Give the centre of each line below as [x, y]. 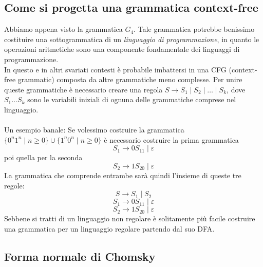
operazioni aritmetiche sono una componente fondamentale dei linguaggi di [122, 49]
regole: [14, 185]
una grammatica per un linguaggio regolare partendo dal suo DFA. [109, 228]
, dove [236, 89]
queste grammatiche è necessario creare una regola [83, 89]
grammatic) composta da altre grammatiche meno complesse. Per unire [130, 79]
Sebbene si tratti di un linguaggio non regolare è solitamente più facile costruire [130, 218]
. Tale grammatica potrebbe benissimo [194, 29]
